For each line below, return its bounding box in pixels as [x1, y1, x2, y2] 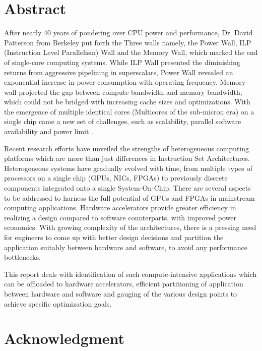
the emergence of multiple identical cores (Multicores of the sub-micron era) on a [4, 106, 254, 116]
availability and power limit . [4, 126, 94, 137]
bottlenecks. [4, 252, 41, 262]
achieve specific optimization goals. [4, 298, 112, 309]
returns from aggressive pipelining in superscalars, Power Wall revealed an [4, 67, 233, 77]
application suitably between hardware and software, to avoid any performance [4, 242, 247, 252]
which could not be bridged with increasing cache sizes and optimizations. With [4, 96, 250, 107]
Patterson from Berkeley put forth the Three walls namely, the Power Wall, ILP [4, 37, 251, 47]
